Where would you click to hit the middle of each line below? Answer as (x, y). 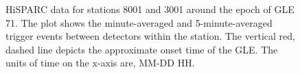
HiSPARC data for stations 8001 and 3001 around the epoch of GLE (150, 9)
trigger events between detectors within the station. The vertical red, (150, 36)
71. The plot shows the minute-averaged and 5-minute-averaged (139, 22)
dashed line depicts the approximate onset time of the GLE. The (142, 49)
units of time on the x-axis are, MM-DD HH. (100, 63)
